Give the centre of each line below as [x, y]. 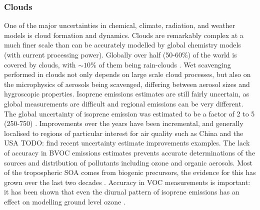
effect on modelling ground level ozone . [65, 201]
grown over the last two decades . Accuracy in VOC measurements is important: [127, 182]
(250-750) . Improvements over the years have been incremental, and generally [124, 123]
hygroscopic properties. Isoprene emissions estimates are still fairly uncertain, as [127, 94]
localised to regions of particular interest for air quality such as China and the [124, 133]
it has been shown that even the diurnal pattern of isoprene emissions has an [122, 192]
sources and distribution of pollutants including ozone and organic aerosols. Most [128, 162]
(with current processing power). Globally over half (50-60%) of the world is [120, 54]
